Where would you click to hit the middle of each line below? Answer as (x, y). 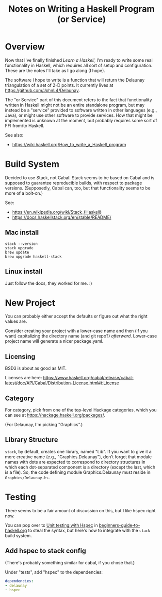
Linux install (24, 271)
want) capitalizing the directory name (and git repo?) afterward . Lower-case (81, 336)
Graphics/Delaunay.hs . (27, 477)
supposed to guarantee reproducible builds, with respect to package (73, 183)
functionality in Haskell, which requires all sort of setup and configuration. (79, 65)
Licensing (20, 356)
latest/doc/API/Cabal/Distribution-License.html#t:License (62, 383)
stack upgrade (19, 248)
